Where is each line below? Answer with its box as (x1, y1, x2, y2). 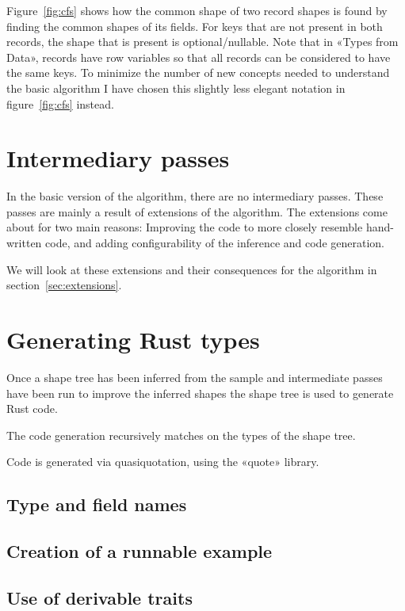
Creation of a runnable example (6, 539, 273, 563)
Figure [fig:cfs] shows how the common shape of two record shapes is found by (6, 2, 388, 18)
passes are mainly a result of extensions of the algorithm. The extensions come (6, 203, 388, 220)
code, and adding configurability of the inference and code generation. (45, 235, 384, 251)
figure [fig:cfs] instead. (6, 95, 114, 112)
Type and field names (6, 492, 187, 517)
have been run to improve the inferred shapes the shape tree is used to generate (6, 384, 394, 401)
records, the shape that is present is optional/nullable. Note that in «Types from (6, 33, 399, 50)
